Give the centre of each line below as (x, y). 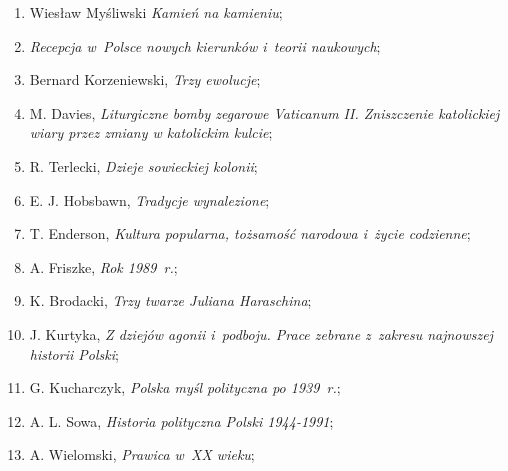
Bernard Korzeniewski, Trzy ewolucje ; (145, 79)
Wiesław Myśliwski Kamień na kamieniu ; (156, 12)
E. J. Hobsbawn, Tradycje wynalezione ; (149, 199)
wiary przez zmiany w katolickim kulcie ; (151, 132)
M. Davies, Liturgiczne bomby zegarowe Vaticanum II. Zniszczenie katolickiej (264, 112)
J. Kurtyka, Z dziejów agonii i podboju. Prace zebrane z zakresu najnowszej (261, 333)
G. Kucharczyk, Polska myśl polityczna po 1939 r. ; (185, 387)
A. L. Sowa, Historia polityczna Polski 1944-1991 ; (181, 420)
